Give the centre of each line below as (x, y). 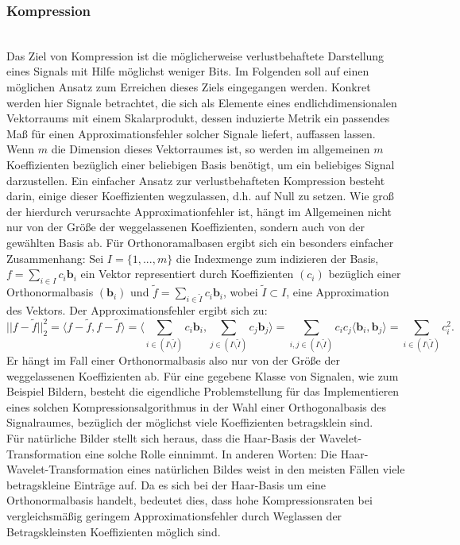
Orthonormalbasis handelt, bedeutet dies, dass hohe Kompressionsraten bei (189, 500)
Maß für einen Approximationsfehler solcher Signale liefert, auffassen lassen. (191, 133)
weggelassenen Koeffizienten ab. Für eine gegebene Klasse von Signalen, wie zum (203, 375)
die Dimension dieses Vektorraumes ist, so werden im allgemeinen (211, 149)
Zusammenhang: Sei (55, 258)
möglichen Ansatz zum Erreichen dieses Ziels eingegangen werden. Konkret (189, 87)
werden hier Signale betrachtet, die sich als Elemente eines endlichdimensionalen (202, 102)
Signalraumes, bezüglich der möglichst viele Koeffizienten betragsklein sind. (190, 422)
